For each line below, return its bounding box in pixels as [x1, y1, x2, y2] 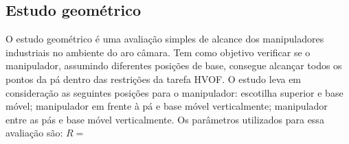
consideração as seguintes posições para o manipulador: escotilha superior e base [5, 85, 344, 99]
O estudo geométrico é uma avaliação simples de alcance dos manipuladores [5, 32, 324, 46]
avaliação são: [5, 125, 63, 140]
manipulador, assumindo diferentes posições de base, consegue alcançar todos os [5, 58, 342, 73]
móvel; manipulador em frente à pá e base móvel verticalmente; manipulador [5, 99, 328, 113]
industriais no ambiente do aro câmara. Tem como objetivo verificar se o [5, 45, 311, 59]
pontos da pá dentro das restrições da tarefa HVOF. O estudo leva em [5, 71, 302, 86]
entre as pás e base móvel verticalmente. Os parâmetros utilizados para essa [5, 112, 324, 126]
